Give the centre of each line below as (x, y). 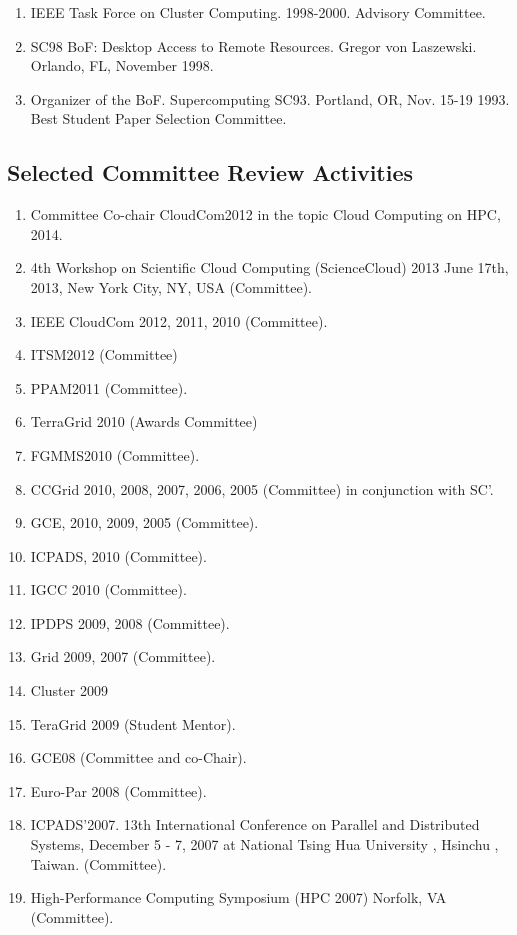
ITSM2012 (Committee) (104, 354)
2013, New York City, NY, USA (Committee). (171, 286)
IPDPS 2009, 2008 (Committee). (130, 622)
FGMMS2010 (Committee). (115, 454)
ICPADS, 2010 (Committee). (118, 555)
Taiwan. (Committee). (98, 863)
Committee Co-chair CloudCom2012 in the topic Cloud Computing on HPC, (265, 214)
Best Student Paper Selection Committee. (158, 118)
